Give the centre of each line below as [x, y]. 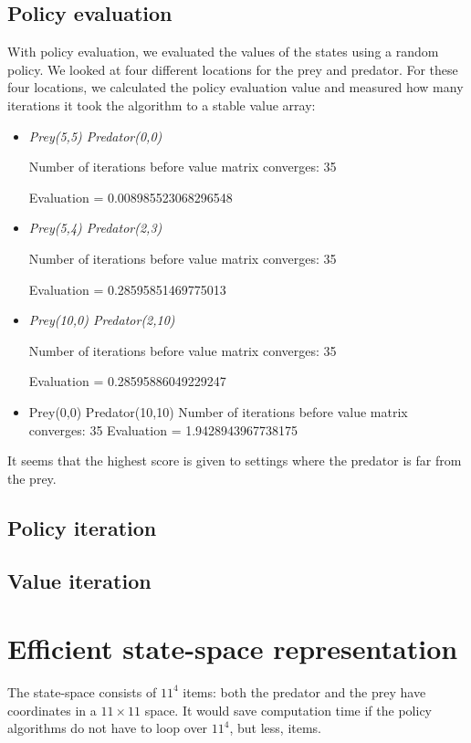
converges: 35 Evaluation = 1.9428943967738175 [163, 429]
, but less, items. [276, 728]
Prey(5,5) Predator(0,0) [95, 136]
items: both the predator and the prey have [304, 691]
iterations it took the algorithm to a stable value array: [162, 105]
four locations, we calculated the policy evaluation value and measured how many [235, 87]
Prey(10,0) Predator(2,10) [102, 320]
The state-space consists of [82, 691]
